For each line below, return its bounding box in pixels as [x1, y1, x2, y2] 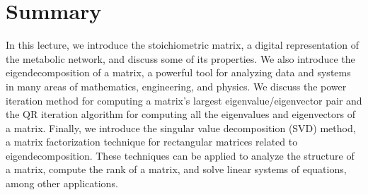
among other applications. [6, 176, 118, 191]
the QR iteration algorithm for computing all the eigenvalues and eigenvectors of [6, 107, 356, 122]
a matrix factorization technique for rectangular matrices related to [6, 134, 298, 149]
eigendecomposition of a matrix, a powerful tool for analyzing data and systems [6, 65, 351, 80]
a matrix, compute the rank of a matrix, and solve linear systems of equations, [6, 162, 347, 177]
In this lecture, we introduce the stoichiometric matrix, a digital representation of [6, 37, 360, 52]
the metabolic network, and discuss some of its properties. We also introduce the [6, 51, 355, 66]
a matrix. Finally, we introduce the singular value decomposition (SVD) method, [6, 120, 356, 135]
